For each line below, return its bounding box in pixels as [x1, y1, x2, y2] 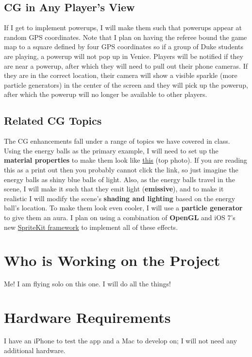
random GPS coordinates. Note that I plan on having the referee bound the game [4, 32, 247, 42]
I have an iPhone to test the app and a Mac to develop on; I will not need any [4, 335, 237, 345]
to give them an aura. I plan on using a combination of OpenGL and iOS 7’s [4, 212, 235, 222]
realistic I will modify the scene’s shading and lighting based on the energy [4, 193, 235, 203]
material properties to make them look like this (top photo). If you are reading [4, 155, 247, 165]
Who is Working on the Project [4, 250, 220, 270]
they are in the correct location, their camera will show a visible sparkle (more [4, 70, 237, 80]
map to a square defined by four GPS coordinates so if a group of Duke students [4, 41, 243, 52]
